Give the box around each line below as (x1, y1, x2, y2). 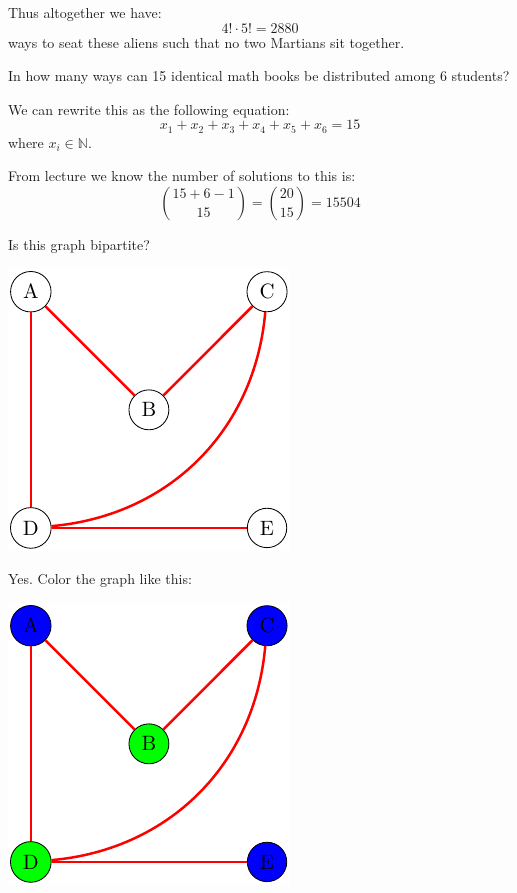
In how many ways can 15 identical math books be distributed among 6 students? (8, 65, 510, 86)
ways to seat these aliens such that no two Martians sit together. (8, 31, 405, 52)
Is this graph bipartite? (8, 234, 150, 255)
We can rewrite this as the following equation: (8, 98, 290, 119)
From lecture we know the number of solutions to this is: (8, 165, 356, 186)
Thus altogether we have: (8, 2, 162, 22)
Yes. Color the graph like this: (8, 568, 192, 589)
